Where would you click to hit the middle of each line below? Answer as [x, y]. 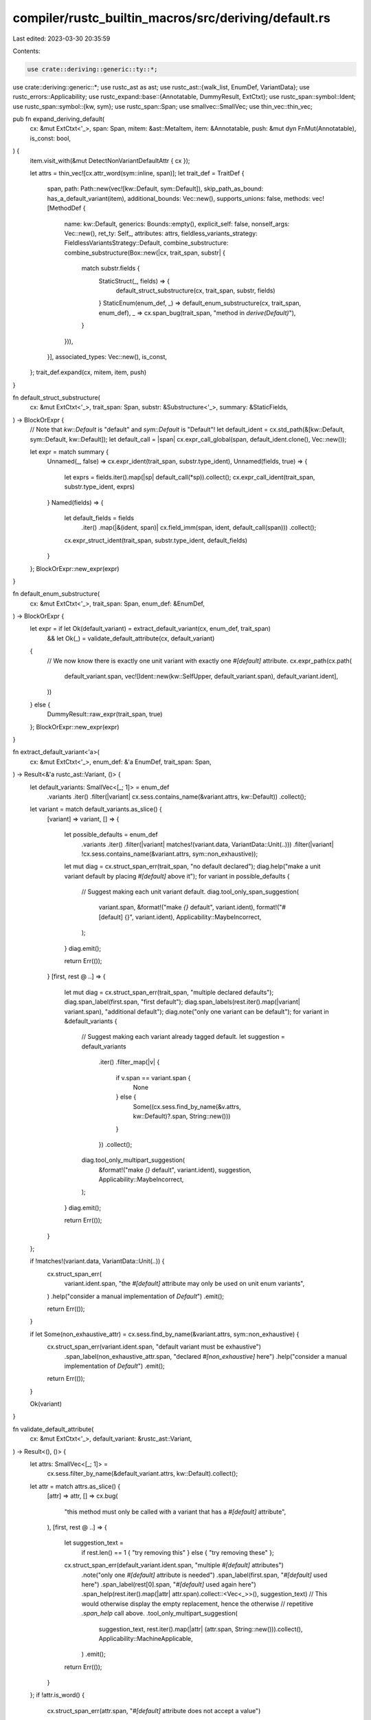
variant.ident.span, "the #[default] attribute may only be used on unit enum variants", [184, 1284]
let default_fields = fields [99, 518]
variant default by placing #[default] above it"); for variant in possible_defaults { [177, 876]
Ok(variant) [46, 1404]
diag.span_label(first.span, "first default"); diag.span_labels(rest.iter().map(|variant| [182, 1002]
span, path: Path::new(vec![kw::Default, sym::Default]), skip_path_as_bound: [155, 189]
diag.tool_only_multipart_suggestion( [133, 1160]
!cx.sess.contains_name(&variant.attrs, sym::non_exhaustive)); [170, 854]
